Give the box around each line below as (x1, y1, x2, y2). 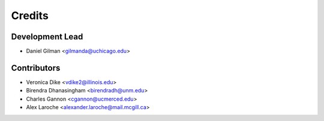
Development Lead (11, 32, 83, 42)
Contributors (11, 63, 61, 73)
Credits (11, 9, 49, 22)
